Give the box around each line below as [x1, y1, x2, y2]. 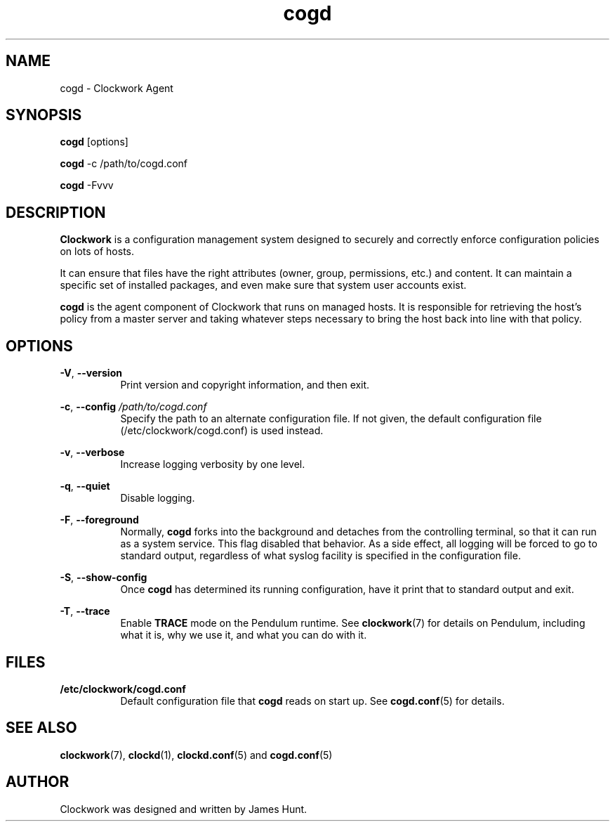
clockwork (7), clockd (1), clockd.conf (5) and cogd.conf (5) [60, 748, 333, 761]
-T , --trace [60, 605, 110, 618]
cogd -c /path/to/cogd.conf [60, 157, 188, 170]
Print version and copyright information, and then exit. [120, 379, 370, 391]
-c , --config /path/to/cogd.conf [60, 401, 207, 413]
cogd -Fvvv [60, 179, 114, 192]
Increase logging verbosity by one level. [120, 458, 305, 471]
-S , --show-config [60, 571, 147, 584]
